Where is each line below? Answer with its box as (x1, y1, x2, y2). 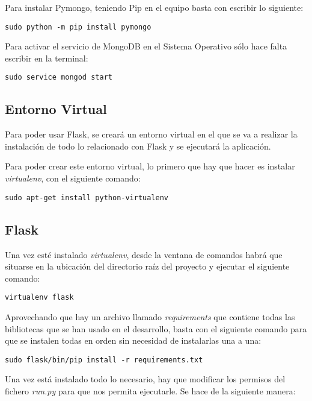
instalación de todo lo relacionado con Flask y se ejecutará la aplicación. (5, 139, 271, 152)
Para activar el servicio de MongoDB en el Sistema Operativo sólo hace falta (5, 40, 287, 52)
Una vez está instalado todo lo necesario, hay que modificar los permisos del (5, 373, 286, 385)
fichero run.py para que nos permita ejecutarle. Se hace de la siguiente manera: (5, 385, 296, 397)
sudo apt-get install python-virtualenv (5, 193, 169, 202)
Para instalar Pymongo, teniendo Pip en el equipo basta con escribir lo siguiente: (5, 1, 304, 13)
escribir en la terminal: (5, 51, 88, 64)
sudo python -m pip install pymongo (5, 22, 151, 31)
